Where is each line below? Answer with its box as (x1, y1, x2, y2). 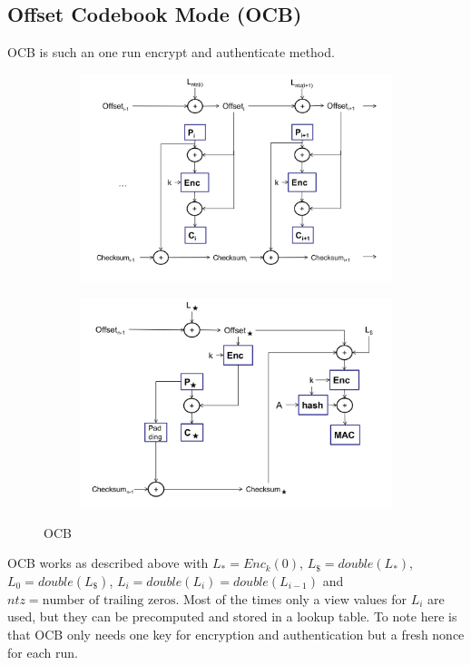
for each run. (7, 642, 78, 661)
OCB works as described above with (7, 553, 209, 572)
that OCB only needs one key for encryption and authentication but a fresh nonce (7, 624, 465, 643)
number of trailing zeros (42, 593, 176, 607)
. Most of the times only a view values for (175, 589, 407, 608)
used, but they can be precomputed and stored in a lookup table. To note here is (7, 607, 457, 626)
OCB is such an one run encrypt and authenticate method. (7, 43, 335, 62)
